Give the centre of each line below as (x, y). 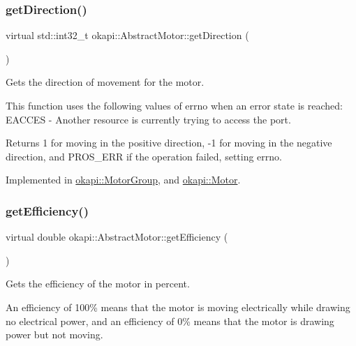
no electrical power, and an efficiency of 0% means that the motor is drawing (170, 321)
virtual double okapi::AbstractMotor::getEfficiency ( (117, 237)
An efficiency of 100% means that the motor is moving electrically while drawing (178, 307)
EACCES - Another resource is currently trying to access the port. (148, 119)
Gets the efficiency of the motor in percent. (98, 284)
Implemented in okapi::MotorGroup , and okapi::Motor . (123, 180)
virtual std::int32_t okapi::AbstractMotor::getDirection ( (127, 35)
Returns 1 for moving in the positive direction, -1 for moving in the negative (169, 143)
